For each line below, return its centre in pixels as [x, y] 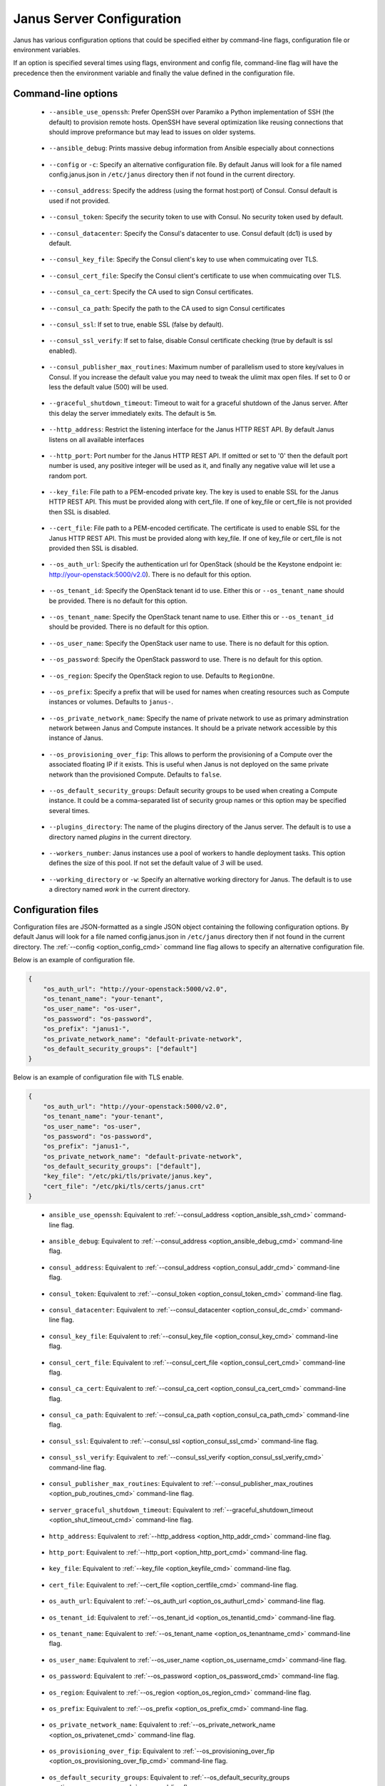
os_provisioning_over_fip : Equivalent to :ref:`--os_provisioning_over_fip [161, 1751]
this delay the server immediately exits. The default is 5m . [133, 413]
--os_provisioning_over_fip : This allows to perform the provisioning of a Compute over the [191, 754]
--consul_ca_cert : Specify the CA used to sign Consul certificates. [151, 292]
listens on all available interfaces [97, 439]
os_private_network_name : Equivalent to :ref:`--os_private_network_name [162, 1725]
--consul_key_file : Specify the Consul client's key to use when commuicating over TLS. [184, 259]
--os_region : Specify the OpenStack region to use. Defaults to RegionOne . [162, 676]
